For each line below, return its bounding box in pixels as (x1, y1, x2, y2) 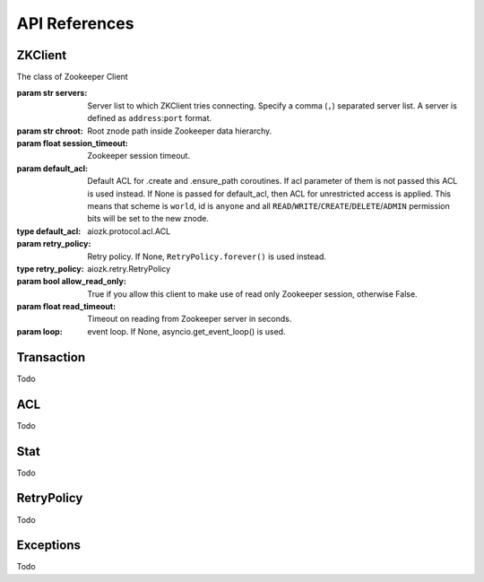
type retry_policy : (16, 263, 84, 274)
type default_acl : (16, 225, 82, 237)
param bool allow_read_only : (16, 276, 127, 287)
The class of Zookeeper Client (16, 72, 129, 83)
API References (16, 13, 134, 33)
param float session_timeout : (16, 138, 129, 149)
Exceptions (16, 538, 81, 553)
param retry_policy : (16, 239, 91, 249)
